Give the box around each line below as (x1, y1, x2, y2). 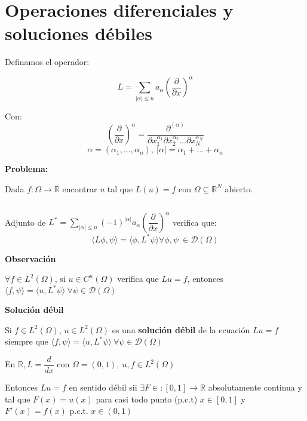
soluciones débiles (5, 21, 152, 45)
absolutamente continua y (208, 381, 302, 394)
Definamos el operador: (5, 56, 90, 68)
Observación (5, 252, 56, 265)
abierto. (225, 182, 253, 195)
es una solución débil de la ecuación (112, 323, 250, 336)
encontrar (62, 182, 97, 195)
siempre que (5, 335, 48, 348)
